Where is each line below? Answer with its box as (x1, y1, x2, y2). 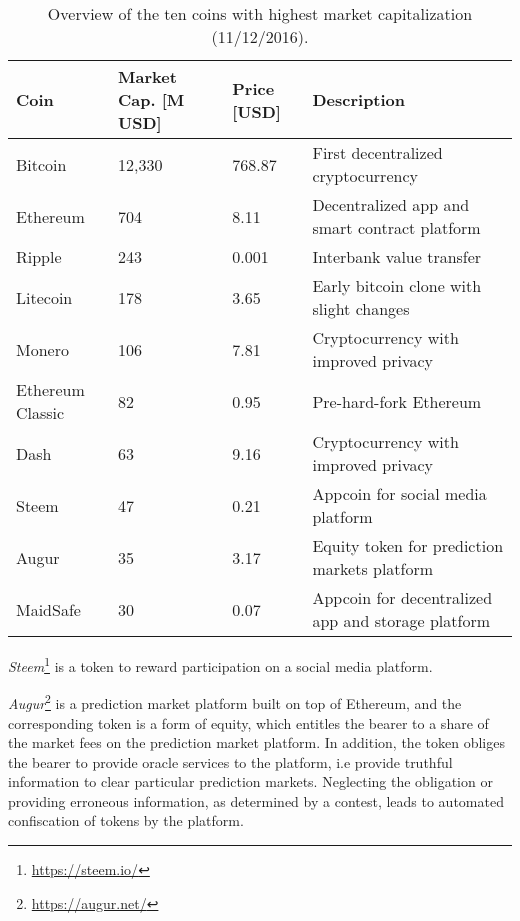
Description (312, 88, 406, 111)
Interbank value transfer (312, 245, 482, 268)
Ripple (16, 245, 62, 268)
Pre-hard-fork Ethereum (312, 389, 482, 413)
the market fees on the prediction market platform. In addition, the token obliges (8, 732, 505, 753)
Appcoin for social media (312, 482, 487, 505)
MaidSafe (16, 597, 81, 621)
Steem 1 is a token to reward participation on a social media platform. (8, 653, 433, 676)
